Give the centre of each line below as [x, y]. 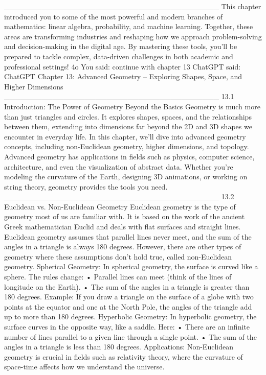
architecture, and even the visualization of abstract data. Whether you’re [119, 166]
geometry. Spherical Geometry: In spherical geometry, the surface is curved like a [131, 266]
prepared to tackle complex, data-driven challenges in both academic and [119, 56]
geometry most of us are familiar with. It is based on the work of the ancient [125, 216]
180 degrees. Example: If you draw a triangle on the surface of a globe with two [129, 297]
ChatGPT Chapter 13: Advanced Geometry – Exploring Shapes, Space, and [123, 76]
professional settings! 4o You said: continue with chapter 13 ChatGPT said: [123, 66]
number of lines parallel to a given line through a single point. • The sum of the [130, 336]
